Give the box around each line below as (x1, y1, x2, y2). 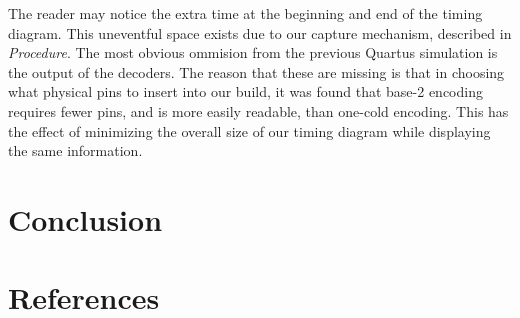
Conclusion (8, 198, 163, 239)
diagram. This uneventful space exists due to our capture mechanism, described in (8, 22, 512, 43)
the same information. (8, 140, 143, 161)
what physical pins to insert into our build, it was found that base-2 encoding (8, 81, 483, 102)
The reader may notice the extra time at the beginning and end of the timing (8, 3, 483, 23)
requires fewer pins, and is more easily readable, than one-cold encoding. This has (8, 100, 509, 121)
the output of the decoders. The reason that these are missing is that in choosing (8, 61, 505, 82)
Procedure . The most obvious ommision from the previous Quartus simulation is (8, 42, 498, 63)
